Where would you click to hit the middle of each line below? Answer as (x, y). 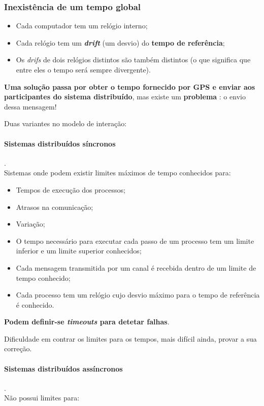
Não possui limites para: (42, 398)
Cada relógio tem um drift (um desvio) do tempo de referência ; (120, 42)
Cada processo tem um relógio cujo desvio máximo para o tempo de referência (138, 295)
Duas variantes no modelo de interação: (65, 123)
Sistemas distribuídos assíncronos (63, 368)
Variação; (30, 224)
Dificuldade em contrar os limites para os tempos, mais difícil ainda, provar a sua (130, 338)
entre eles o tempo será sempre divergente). (83, 69)
